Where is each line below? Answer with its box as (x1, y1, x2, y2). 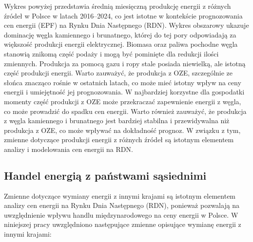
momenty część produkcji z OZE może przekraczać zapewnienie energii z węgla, (4, 96, 241, 106)
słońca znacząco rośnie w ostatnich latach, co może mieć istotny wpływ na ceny (4, 77, 241, 87)
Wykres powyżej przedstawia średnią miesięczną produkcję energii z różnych (4, 1, 231, 11)
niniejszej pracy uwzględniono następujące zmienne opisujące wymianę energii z (4, 219, 241, 229)
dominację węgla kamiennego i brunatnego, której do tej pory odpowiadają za (4, 29, 236, 39)
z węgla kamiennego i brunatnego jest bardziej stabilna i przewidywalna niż (4, 115, 230, 126)
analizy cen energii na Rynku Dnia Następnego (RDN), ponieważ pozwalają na (4, 200, 240, 210)
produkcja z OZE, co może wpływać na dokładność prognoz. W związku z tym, (4, 125, 241, 135)
